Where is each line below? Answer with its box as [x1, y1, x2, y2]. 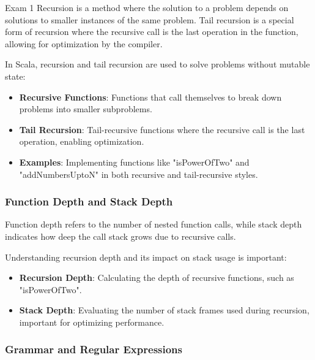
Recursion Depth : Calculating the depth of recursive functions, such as [19, 271, 294, 284]
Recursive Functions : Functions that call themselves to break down [19, 90, 282, 103]
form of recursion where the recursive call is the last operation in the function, [5, 25, 298, 38]
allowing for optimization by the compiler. [5, 37, 163, 50]
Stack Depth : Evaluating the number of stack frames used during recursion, [19, 304, 309, 316]
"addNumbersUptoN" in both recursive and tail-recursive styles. [19, 167, 258, 180]
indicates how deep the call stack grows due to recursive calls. [5, 229, 236, 242]
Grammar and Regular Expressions [5, 342, 182, 357]
